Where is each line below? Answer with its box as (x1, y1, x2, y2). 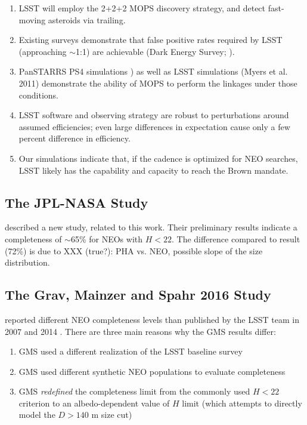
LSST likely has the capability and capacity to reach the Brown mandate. (18, 164, 289, 176)
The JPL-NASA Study (5, 193, 148, 211)
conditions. (18, 88, 59, 101)
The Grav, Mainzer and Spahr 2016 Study (5, 285, 271, 304)
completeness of (5, 232, 62, 245)
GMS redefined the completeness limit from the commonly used (18, 385, 250, 398)
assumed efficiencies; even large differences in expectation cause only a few (18, 120, 290, 133)
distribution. (5, 256, 50, 269)
